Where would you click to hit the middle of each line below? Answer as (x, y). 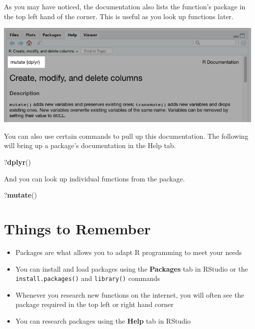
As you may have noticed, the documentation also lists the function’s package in (125, 6)
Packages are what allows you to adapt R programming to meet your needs (128, 252)
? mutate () (21, 195)
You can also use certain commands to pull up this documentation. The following (126, 136)
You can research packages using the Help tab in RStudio (103, 320)
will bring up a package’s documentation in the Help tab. (90, 145)
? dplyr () (18, 162)
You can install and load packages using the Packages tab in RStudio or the (132, 268)
